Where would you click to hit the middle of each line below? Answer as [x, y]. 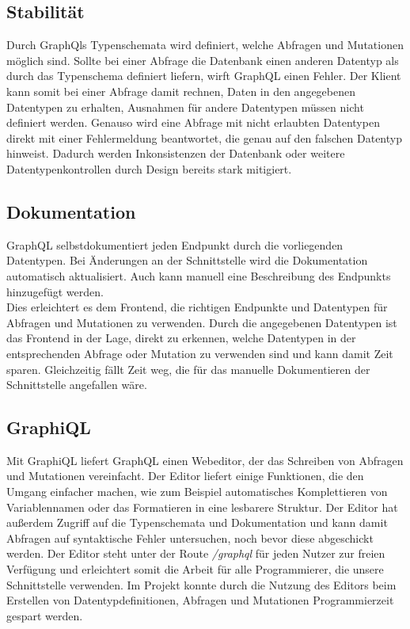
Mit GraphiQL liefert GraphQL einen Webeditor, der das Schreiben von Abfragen [205, 460]
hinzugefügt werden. [55, 291]
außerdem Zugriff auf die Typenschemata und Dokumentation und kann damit [197, 522]
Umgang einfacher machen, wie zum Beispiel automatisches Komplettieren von [197, 492]
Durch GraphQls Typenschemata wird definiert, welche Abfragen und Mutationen [205, 45]
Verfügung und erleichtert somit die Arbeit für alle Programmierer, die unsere [195, 569]
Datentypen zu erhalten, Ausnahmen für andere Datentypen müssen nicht [185, 107]
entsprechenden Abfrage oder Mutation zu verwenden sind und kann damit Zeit [200, 353]
